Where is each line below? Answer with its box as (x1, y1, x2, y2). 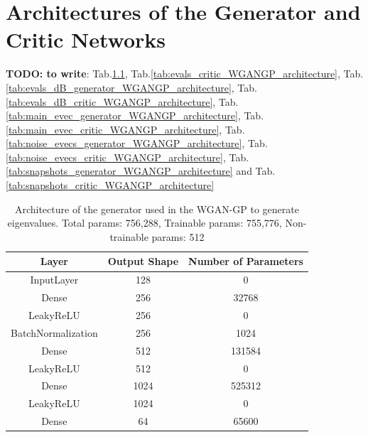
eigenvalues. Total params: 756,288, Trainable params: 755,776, (7, 215, 282, 230)
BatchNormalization (11, 325, 98, 340)
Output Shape (107, 254, 179, 269)
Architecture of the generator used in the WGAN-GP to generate (14, 201, 299, 216)
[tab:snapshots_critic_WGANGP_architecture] (6, 178, 215, 193)
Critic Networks (6, 25, 166, 54)
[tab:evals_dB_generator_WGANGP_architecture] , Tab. (6, 80, 257, 95)
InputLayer (30, 272, 79, 287)
